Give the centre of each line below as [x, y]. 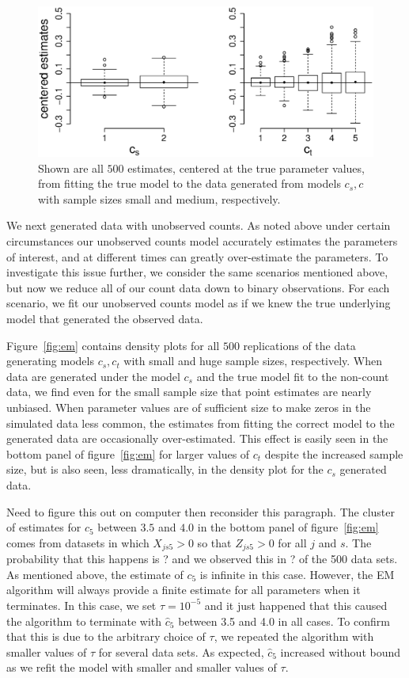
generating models [50, 361]
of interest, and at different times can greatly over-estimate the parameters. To [197, 256]
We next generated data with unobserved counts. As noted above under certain [199, 225]
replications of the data [299, 345]
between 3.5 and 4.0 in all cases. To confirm [284, 621]
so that [214, 542]
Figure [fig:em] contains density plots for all [113, 345]
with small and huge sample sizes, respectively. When [253, 361]
